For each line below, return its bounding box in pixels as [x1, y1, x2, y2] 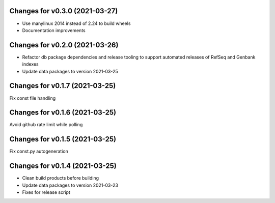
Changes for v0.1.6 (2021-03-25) [9, 108, 117, 117]
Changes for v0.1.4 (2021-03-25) [9, 162, 117, 170]
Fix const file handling [9, 95, 56, 101]
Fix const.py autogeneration [9, 148, 68, 155]
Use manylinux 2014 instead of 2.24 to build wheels [22, 20, 131, 26]
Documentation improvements [22, 27, 86, 33]
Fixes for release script [22, 189, 71, 195]
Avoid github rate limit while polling [9, 122, 83, 128]
